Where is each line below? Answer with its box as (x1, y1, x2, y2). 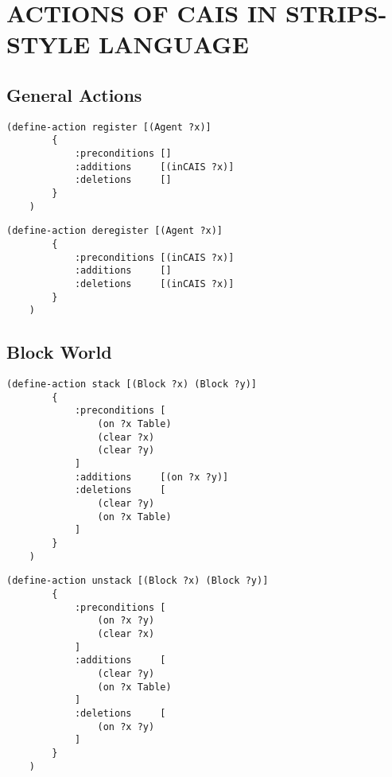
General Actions (6, 82, 142, 107)
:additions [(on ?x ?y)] (74, 471, 229, 483)
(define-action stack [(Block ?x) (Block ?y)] (6, 379, 257, 390)
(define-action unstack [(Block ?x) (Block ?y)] (6, 575, 269, 587)
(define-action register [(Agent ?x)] (6, 121, 212, 133)
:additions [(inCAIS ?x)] (74, 161, 235, 173)
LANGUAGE (98, 28, 249, 60)
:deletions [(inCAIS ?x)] (74, 278, 235, 289)
